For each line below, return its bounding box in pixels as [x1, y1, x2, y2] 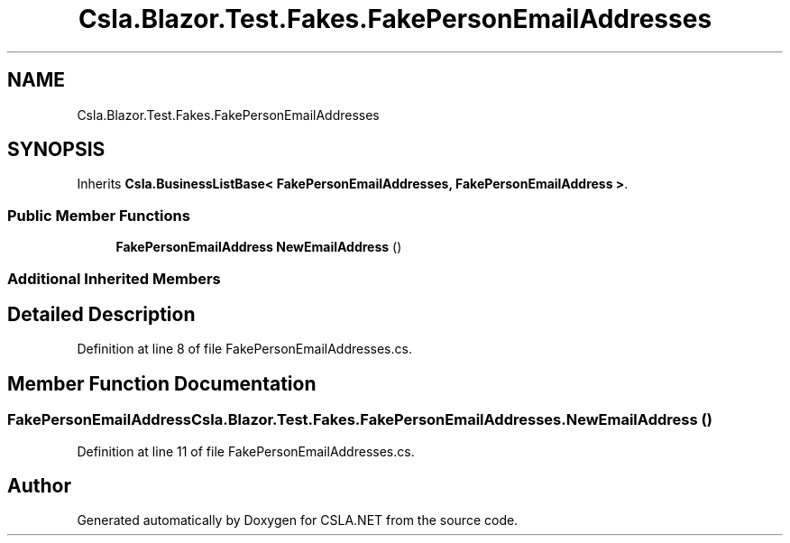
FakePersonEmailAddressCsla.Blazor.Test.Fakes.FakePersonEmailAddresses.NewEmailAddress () [7, 410, 712, 429]
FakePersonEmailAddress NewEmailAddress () [115, 239, 402, 255]
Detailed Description [7, 302, 196, 326]
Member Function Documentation [7, 372, 317, 395]
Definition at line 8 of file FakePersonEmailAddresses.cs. [77, 341, 412, 357]
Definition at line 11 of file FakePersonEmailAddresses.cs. [77, 443, 415, 459]
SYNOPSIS [7, 138, 106, 161]
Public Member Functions [7, 206, 190, 225]
